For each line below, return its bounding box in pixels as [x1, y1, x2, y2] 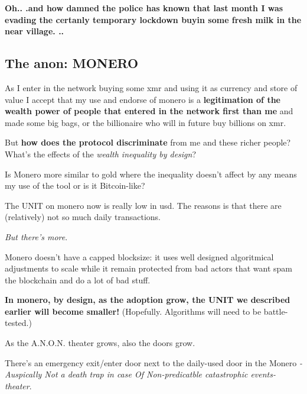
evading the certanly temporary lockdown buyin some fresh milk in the [5, 13, 302, 25]
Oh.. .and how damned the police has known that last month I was [5, 2, 283, 14]
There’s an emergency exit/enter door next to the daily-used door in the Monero [5, 356, 297, 369]
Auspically [5, 368, 42, 380]
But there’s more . [5, 230, 68, 243]
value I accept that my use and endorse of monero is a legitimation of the [5, 93, 280, 105]
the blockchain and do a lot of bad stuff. [5, 273, 151, 286]
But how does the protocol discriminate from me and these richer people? [5, 136, 291, 148]
